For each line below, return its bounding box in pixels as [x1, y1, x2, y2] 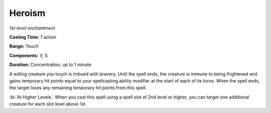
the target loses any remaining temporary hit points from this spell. [9, 85, 147, 91]
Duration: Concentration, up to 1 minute [9, 61, 91, 67]
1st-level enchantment [9, 25, 55, 31]
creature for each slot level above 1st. [9, 101, 87, 107]
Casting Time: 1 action [9, 34, 57, 40]
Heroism [9, 7, 46, 18]
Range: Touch [9, 43, 39, 49]
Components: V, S [9, 52, 48, 58]
